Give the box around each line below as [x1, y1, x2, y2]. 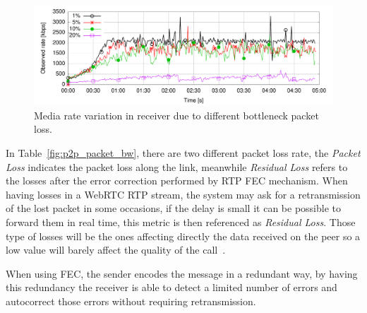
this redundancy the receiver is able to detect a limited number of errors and [6, 280, 337, 295]
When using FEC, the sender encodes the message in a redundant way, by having [6, 266, 358, 280]
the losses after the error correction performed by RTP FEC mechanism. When [6, 173, 348, 188]
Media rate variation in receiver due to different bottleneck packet [34, 107, 319, 122]
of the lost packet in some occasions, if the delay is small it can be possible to [6, 201, 341, 215]
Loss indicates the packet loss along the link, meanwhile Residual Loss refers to [6, 159, 348, 174]
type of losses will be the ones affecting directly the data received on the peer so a [6, 228, 361, 243]
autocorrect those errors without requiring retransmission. [6, 293, 256, 308]
